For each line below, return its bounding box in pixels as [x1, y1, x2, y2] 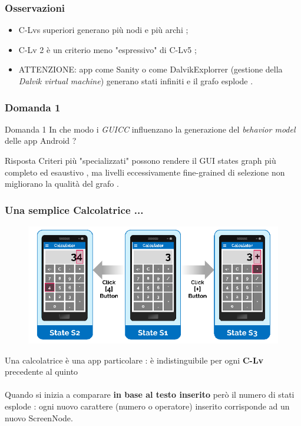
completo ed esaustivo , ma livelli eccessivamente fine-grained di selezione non [5, 166, 285, 178]
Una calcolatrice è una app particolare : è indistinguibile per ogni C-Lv [5, 354, 264, 366]
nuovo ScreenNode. [5, 411, 73, 424]
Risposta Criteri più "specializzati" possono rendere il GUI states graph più [5, 154, 276, 166]
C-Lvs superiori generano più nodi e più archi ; [18, 24, 188, 36]
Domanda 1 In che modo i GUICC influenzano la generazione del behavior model [5, 123, 296, 135]
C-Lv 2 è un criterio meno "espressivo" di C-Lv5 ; [18, 43, 197, 55]
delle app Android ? [5, 134, 77, 147]
